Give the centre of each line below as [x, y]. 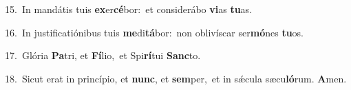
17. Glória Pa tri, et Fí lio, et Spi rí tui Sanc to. [103, 55]
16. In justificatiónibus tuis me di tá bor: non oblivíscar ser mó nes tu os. [155, 32]
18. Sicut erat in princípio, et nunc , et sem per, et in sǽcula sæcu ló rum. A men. [176, 78]
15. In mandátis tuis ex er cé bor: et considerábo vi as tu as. [129, 9]
